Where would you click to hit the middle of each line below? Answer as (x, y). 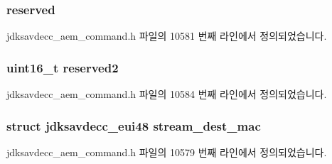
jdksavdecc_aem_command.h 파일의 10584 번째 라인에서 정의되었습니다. (167, 94)
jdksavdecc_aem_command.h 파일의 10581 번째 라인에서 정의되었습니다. (167, 36)
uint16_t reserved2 (63, 67)
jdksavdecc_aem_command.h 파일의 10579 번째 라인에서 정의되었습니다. (167, 152)
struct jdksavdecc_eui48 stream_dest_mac (134, 125)
